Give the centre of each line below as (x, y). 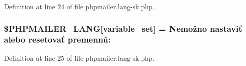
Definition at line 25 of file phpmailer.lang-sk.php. (79, 57)
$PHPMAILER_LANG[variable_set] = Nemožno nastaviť (123, 28)
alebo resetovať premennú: (58, 39)
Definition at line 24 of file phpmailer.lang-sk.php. (79, 6)
